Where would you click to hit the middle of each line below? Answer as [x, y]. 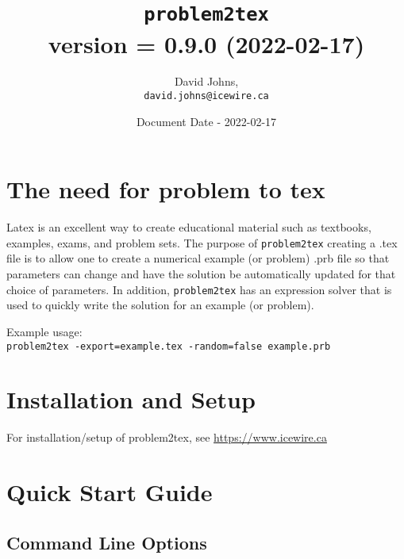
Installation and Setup [131, 399]
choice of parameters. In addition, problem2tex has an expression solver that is [199, 289]
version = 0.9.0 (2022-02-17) [206, 43]
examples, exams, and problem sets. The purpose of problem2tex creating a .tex [202, 242]
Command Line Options [107, 542]
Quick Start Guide [110, 492]
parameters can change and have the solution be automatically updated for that [201, 274]
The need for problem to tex [166, 189]
